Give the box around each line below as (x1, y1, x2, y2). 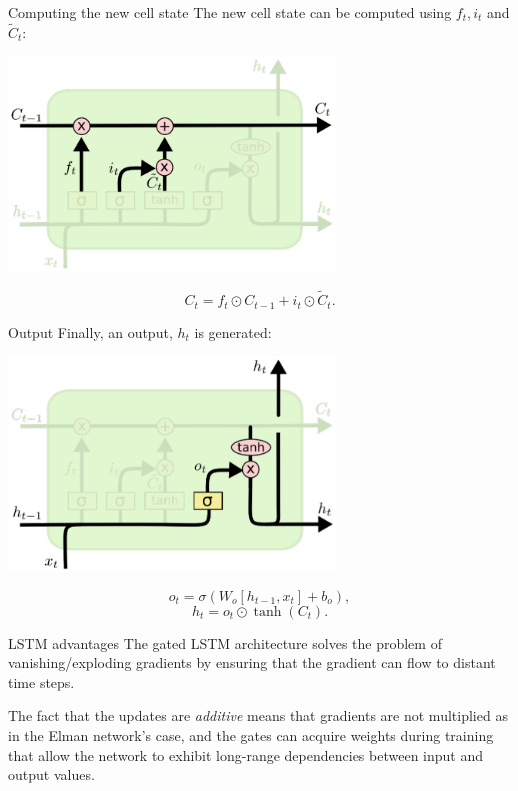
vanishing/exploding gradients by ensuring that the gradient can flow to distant (8, 652, 496, 673)
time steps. (8, 671, 75, 692)
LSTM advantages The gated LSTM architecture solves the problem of (8, 632, 442, 653)
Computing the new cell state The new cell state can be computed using (8, 2, 452, 22)
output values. (8, 764, 95, 785)
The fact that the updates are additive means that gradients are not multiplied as (8, 705, 508, 726)
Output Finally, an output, (8, 321, 173, 342)
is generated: (194, 321, 272, 342)
